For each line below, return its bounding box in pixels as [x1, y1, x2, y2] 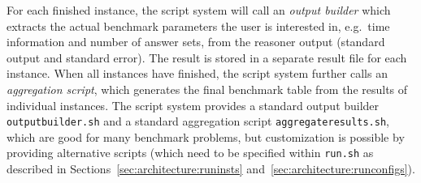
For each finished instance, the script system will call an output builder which [7, 2, 391, 18]
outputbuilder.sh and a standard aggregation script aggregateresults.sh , [7, 113, 389, 130]
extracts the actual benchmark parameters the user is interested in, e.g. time [7, 17, 390, 34]
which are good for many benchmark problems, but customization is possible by [7, 128, 405, 145]
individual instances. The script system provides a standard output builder [7, 96, 380, 113]
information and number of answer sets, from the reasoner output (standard [7, 33, 385, 50]
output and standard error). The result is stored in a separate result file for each [7, 49, 407, 66]
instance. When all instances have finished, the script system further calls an [7, 65, 388, 82]
